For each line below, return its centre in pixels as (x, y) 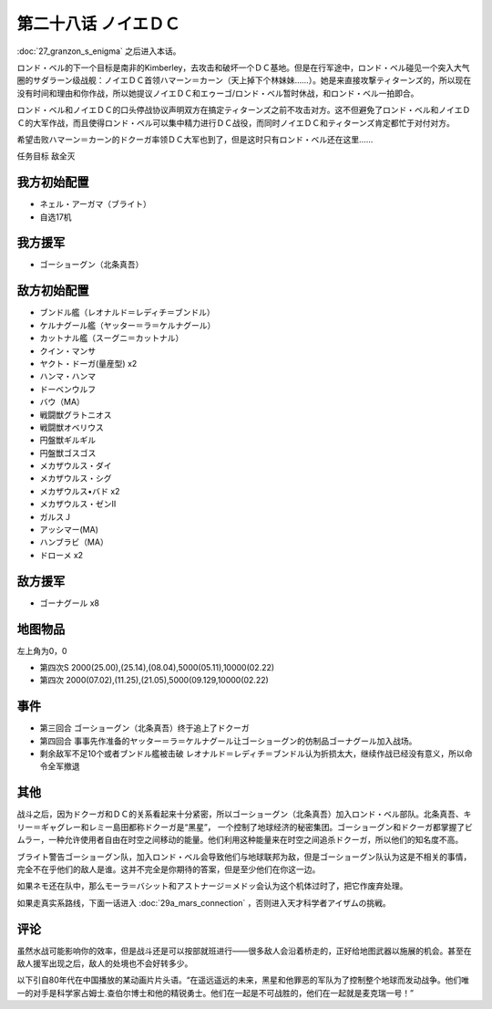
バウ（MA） (62, 402)
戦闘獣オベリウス (72, 427)
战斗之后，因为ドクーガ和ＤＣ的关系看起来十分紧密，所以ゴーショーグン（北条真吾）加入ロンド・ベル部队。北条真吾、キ (244, 814)
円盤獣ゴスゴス (68, 452)
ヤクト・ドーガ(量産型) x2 (88, 363)
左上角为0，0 (42, 650)
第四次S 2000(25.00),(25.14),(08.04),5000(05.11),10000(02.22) (157, 668)
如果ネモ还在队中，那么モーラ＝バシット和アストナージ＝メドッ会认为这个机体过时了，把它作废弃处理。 (212, 886)
